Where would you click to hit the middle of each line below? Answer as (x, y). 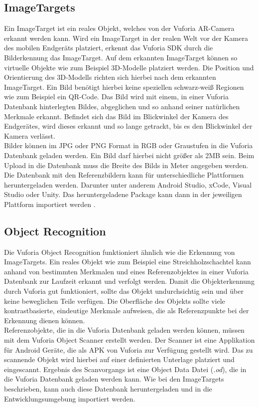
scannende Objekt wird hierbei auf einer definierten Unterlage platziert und (119, 359)
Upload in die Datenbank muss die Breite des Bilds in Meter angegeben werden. (126, 165)
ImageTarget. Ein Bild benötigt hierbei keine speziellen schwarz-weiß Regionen (124, 87)
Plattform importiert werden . (50, 204)
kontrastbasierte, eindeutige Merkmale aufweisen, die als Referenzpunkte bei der (127, 310)
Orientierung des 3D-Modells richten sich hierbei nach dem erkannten (110, 77)
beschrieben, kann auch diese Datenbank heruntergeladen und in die (108, 389)
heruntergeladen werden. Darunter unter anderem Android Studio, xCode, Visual (128, 184)
